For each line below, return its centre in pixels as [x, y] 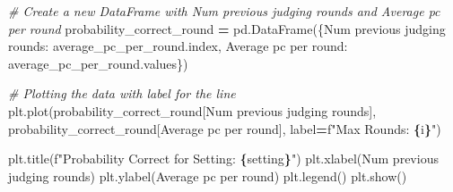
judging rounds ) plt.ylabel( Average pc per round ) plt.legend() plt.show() [208, 175]
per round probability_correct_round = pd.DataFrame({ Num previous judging [227, 28]
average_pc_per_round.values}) [98, 63]
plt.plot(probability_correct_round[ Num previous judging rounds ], [192, 110]
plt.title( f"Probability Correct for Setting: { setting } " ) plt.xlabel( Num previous [223, 159]
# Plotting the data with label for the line [122, 93]
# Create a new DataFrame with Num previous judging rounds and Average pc [224, 11]
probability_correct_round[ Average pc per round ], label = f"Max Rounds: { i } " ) [225, 128]
